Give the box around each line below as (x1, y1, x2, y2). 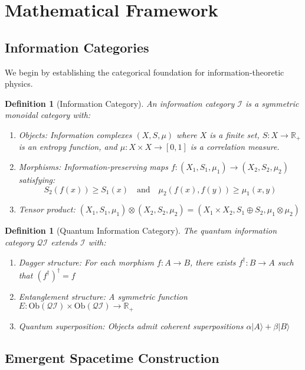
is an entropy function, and (18, 140, 117, 153)
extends (51, 235, 78, 248)
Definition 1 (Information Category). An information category (5, 97, 235, 109)
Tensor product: (18, 203, 76, 215)
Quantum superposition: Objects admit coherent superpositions (18, 319, 244, 332)
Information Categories (5, 38, 149, 56)
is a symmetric (245, 97, 299, 109)
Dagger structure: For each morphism (18, 256, 155, 268)
